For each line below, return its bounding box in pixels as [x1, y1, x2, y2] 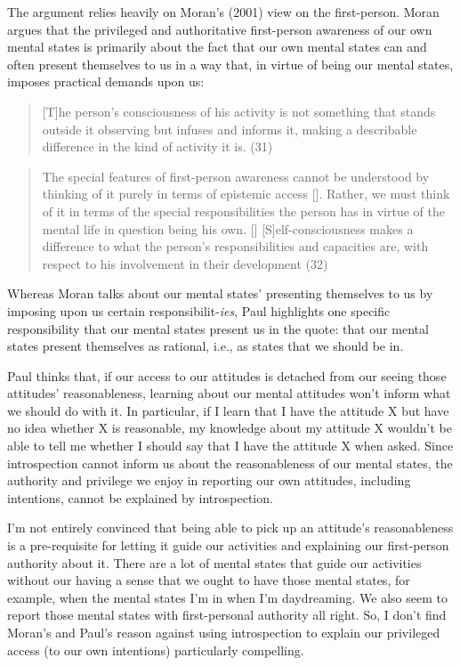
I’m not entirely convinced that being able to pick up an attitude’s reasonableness [7, 518, 454, 537]
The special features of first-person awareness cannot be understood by [42, 166, 430, 185]
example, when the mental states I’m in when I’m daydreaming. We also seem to [7, 588, 448, 606]
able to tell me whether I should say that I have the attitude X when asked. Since [7, 436, 454, 455]
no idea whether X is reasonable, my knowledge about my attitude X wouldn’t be [7, 418, 452, 437]
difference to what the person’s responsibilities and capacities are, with [42, 237, 429, 256]
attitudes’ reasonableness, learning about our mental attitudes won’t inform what [7, 384, 451, 402]
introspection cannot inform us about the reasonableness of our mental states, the [7, 453, 453, 472]
